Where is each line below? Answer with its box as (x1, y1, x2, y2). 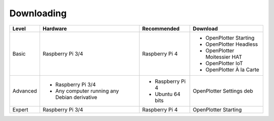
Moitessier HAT (205, 53, 242, 60)
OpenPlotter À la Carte (205, 66, 260, 73)
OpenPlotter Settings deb (193, 87, 253, 94)
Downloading (9, 8, 67, 19)
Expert (12, 106, 28, 113)
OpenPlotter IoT (205, 59, 243, 67)
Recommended (142, 25, 180, 32)
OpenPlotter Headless (205, 41, 258, 48)
